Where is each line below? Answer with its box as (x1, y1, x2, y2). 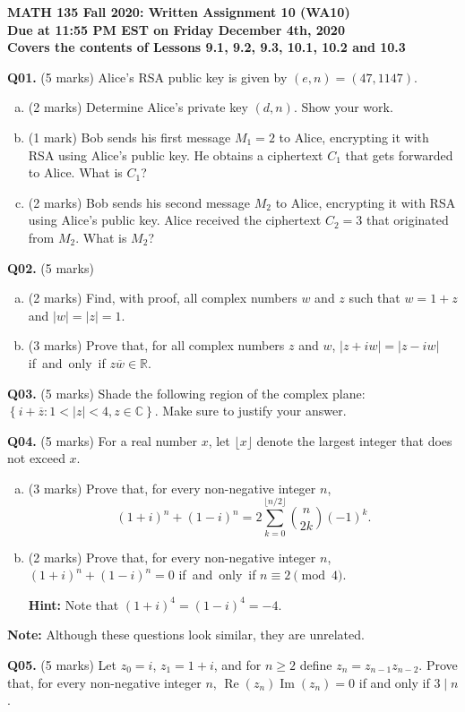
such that (349, 288, 400, 307)
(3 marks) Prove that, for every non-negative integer (28, 478, 316, 497)
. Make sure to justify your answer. (154, 401, 347, 420)
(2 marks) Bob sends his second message (28, 193, 251, 211)
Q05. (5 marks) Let (7, 655, 117, 673)
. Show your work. (293, 98, 393, 116)
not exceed (7, 449, 65, 468)
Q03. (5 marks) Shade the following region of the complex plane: (7, 383, 366, 402)
